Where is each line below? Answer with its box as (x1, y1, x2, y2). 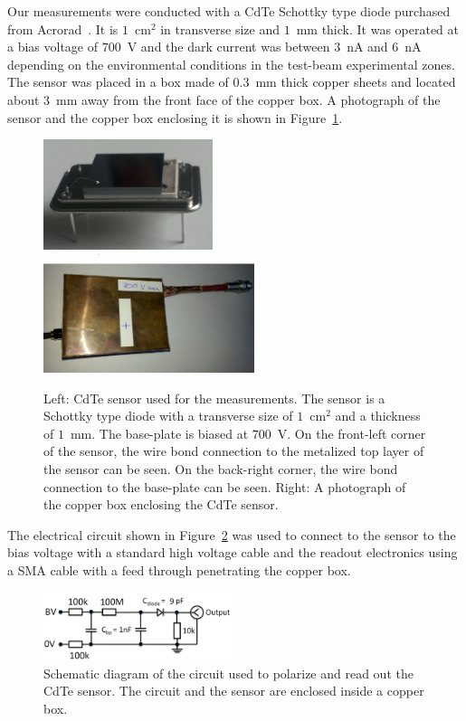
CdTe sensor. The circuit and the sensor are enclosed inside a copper (43, 681, 424, 700)
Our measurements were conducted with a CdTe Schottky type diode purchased (7, 2, 451, 20)
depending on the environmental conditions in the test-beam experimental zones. (7, 54, 455, 73)
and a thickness (335, 406, 421, 425)
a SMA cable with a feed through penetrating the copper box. (7, 561, 351, 580)
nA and (347, 37, 388, 56)
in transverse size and (160, 19, 280, 38)
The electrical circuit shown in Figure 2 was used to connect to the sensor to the (7, 525, 456, 544)
